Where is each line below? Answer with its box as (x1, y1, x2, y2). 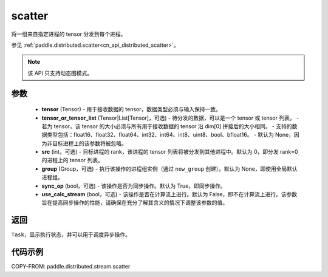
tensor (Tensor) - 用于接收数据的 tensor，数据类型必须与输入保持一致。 (41, 106, 221, 113)
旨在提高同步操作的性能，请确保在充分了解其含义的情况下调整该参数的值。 (41, 199, 228, 207)
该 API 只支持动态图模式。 (27, 69, 93, 77)
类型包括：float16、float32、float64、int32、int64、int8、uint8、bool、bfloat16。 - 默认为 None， (46, 131, 295, 138)
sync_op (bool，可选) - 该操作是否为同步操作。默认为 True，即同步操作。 (41, 182, 226, 190)
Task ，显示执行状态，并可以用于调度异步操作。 (11, 231, 131, 238)
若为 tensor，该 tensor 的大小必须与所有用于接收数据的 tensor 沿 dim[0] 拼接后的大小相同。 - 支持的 (41, 122, 292, 130)
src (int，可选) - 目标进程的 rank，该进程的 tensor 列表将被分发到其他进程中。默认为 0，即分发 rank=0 (41, 148, 298, 156)
